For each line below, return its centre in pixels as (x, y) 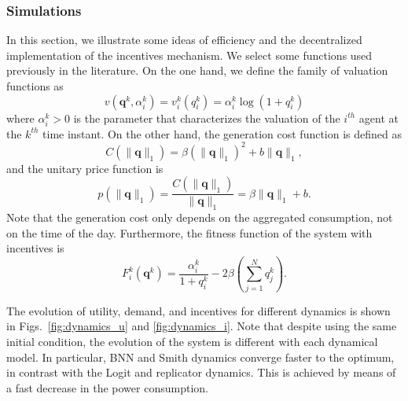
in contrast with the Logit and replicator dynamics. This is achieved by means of (201, 372)
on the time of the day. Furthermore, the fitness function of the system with (189, 232)
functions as (35, 86)
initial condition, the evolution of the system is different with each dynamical (192, 341)
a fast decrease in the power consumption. (107, 387)
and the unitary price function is (85, 168)
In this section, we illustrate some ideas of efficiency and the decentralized (184, 40)
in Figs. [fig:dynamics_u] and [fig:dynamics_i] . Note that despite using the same (202, 326)
